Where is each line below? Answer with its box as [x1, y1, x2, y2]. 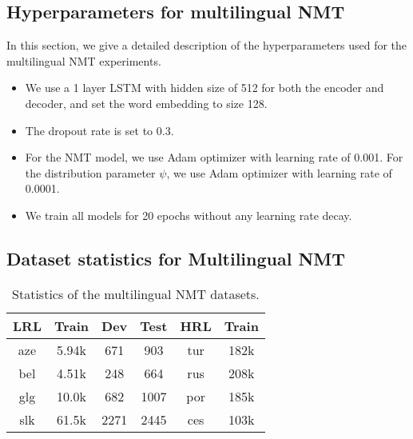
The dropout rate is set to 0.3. [25, 122, 174, 138]
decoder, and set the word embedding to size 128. [25, 94, 268, 111]
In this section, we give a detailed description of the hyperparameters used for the [6, 37, 407, 54]
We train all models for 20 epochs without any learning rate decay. [25, 206, 352, 223]
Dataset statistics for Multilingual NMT [6, 245, 346, 270]
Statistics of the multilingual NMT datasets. [12, 284, 260, 303]
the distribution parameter [25, 164, 156, 181]
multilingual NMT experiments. [6, 52, 161, 69]
